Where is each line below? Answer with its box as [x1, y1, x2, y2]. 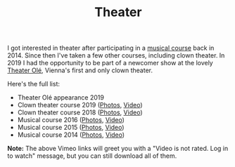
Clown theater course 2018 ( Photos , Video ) [17, 108, 143, 116]
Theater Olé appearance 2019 [17, 93, 104, 102]
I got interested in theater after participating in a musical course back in [7, 44, 215, 53]
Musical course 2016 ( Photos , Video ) [17, 116, 125, 124]
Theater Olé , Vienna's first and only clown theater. [7, 66, 153, 74]
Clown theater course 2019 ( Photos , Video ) [17, 101, 143, 109]
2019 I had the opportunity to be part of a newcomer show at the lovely [7, 59, 213, 67]
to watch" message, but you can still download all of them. [7, 152, 177, 160]
